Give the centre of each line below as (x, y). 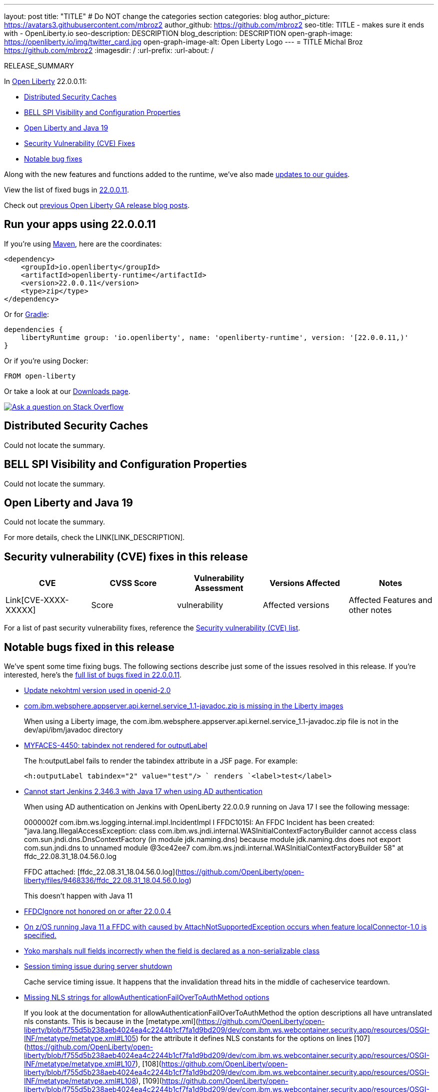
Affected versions (296, 605)
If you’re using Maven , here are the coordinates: (83, 243)
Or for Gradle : (27, 314)
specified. (40, 935)
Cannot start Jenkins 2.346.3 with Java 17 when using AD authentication (143, 791)
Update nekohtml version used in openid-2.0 (97, 690)
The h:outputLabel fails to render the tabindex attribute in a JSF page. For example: (161, 761)
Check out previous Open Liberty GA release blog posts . (97, 205)
